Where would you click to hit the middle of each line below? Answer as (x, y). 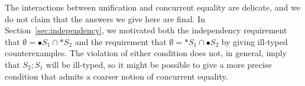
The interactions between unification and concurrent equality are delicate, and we (152, 7)
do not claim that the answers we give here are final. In (105, 18)
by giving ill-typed (254, 41)
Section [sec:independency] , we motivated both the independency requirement (146, 30)
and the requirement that (121, 41)
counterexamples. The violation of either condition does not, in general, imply (146, 53)
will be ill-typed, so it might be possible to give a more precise (159, 64)
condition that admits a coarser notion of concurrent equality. (116, 76)
